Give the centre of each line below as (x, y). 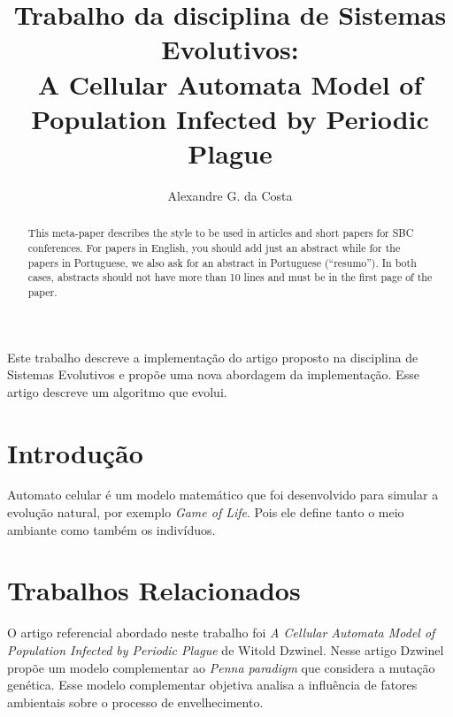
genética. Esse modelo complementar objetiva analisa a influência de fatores (212, 685)
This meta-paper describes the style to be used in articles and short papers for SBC (221, 233)
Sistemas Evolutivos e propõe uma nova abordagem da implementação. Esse (213, 374)
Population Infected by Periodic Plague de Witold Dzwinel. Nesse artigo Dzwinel (226, 649)
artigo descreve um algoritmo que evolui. (117, 391)
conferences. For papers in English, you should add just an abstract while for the (214, 247)
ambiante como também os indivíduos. (111, 529)
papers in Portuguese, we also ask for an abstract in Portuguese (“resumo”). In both (222, 262)
